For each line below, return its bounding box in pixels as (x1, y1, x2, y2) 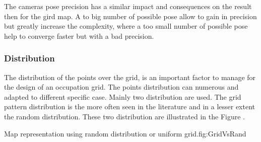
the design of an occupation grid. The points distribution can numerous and (4, 82, 239, 92)
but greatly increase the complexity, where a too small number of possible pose (4, 21, 248, 31)
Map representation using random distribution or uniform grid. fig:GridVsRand (4, 128, 246, 138)
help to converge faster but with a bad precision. (4, 30, 154, 41)
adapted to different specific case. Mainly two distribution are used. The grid (4, 91, 241, 102)
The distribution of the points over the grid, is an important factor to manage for (4, 72, 256, 82)
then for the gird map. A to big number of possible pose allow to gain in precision (4, 11, 257, 21)
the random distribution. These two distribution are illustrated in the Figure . (4, 111, 245, 121)
